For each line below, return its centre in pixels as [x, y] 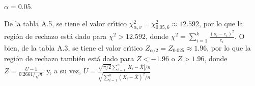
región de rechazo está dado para [55, 36]
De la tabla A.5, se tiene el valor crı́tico [66, 23]
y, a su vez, [64, 71]
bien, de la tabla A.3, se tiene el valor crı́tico [74, 47]
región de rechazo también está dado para [69, 58]
